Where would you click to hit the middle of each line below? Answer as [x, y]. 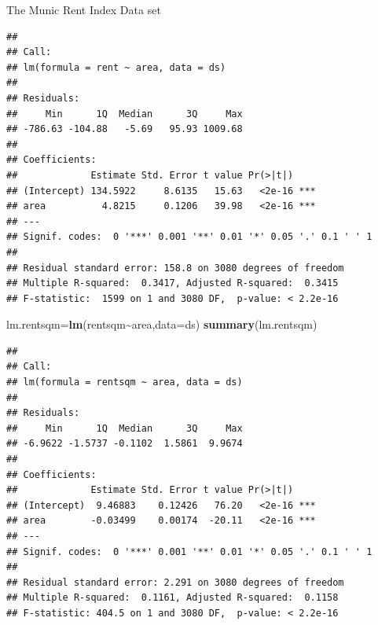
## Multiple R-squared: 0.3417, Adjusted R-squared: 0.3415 [172, 283]
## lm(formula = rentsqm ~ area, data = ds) [125, 382]
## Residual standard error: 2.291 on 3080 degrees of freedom [175, 582]
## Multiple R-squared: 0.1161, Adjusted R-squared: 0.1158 [172, 598]
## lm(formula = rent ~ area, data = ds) [116, 67]
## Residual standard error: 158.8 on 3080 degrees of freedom [175, 268]
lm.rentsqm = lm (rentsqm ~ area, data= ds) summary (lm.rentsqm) [162, 324]
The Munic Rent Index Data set [84, 9]
